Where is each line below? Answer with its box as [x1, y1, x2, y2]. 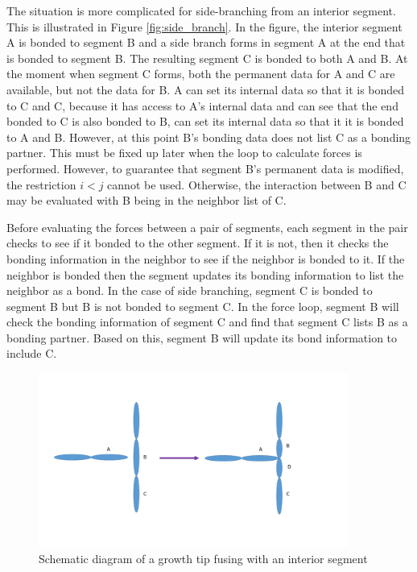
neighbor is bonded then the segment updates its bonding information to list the [6, 266, 404, 283]
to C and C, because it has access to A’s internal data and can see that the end [6, 97, 398, 114]
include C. [6, 345, 57, 362]
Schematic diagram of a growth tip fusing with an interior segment [39, 549, 368, 566]
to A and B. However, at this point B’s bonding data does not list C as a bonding [6, 128, 411, 145]
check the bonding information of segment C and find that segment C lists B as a [6, 313, 408, 330]
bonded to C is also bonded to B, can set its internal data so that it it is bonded [6, 113, 404, 130]
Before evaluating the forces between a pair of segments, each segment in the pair [6, 218, 408, 235]
